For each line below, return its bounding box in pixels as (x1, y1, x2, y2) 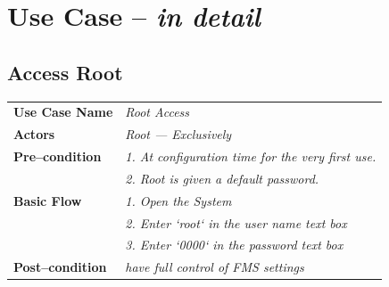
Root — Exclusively (125, 125, 232, 143)
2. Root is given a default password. (125, 168, 319, 187)
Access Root (7, 58, 123, 86)
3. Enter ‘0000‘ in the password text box (125, 235, 343, 254)
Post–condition (13, 258, 107, 276)
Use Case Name (13, 102, 113, 121)
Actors (13, 125, 55, 143)
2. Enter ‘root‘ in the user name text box (125, 213, 347, 232)
